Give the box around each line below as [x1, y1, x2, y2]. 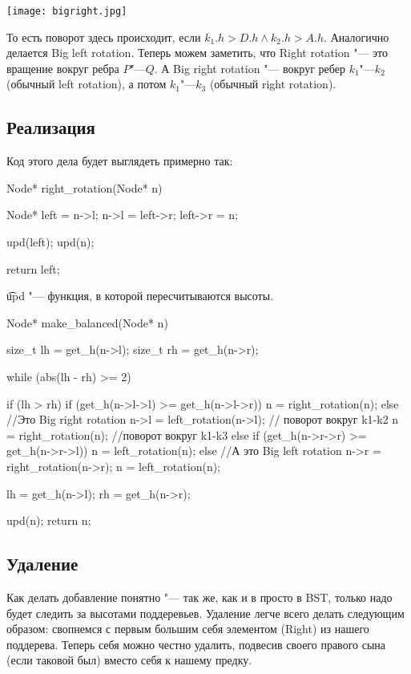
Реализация [6, 115, 95, 140]
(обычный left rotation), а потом [6, 75, 167, 92]
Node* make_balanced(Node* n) [6, 314, 168, 331]
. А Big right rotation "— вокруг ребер [154, 59, 345, 76]
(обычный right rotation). [209, 75, 336, 92]
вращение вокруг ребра [6, 59, 119, 76]
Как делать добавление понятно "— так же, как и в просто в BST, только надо [6, 588, 393, 605]
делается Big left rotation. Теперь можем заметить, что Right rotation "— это [6, 44, 389, 61]
